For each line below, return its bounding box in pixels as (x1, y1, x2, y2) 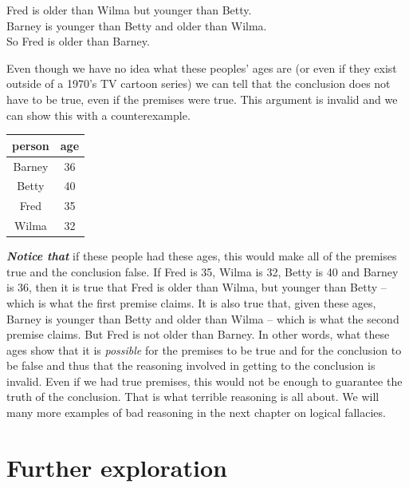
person (12, 137, 49, 153)
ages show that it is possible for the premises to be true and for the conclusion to (6, 341, 402, 358)
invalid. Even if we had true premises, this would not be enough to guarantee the (6, 372, 403, 389)
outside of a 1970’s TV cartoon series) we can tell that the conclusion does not (6, 75, 391, 92)
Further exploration (6, 450, 227, 483)
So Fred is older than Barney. (6, 33, 150, 50)
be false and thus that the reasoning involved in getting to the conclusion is (6, 357, 376, 374)
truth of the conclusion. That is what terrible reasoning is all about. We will (6, 388, 380, 405)
